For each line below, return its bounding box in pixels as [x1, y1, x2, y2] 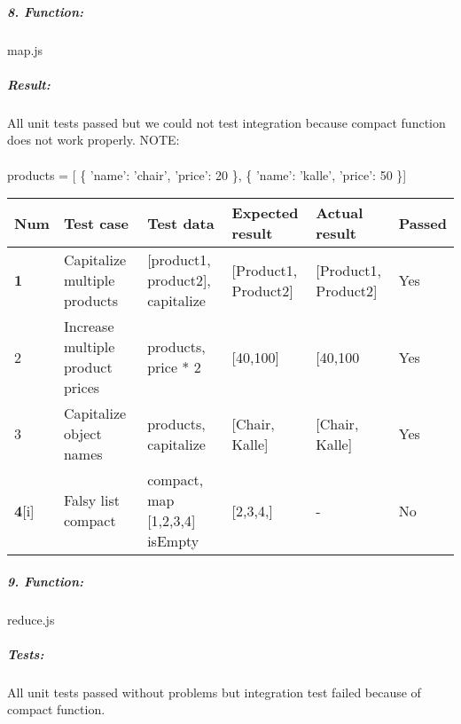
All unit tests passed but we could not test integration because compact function [7, 113, 446, 131]
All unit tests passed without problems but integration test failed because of [7, 682, 421, 701]
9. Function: [7, 571, 83, 590]
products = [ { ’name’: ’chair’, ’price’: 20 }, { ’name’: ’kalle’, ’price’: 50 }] [7, 165, 407, 184]
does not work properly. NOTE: [7, 130, 180, 149]
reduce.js [7, 610, 55, 628]
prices [63, 377, 100, 398]
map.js [7, 40, 43, 59]
